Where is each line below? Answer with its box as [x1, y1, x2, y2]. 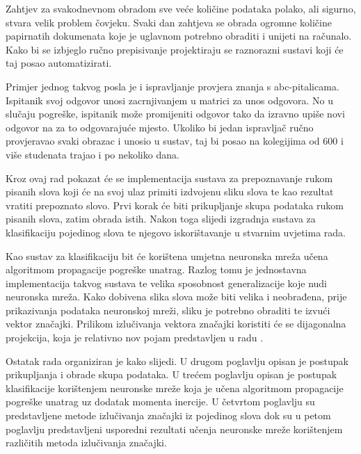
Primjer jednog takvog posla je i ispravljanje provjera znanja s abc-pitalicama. [6, 79, 339, 93]
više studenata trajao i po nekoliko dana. [6, 147, 179, 161]
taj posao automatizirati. [6, 56, 112, 70]
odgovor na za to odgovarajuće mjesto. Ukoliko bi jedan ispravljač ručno [6, 120, 314, 134]
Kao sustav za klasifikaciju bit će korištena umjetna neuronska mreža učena [6, 248, 328, 263]
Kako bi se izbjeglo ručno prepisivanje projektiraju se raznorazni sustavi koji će [6, 42, 344, 56]
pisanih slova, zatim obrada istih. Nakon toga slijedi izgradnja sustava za [6, 211, 316, 226]
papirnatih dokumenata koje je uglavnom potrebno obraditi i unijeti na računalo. [6, 29, 352, 43]
